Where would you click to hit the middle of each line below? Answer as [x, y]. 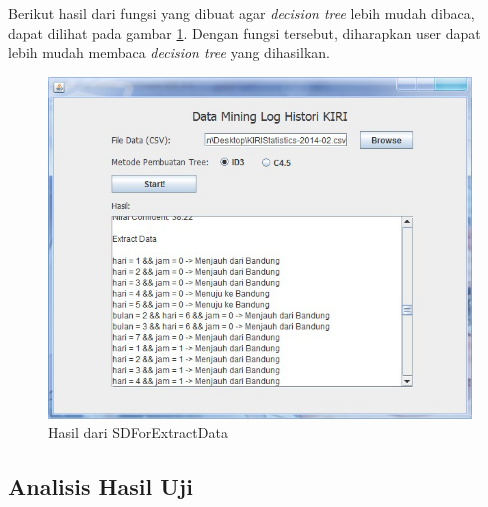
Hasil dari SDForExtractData [138, 432]
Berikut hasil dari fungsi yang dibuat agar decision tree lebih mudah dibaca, [241, 13]
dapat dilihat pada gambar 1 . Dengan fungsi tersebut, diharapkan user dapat [244, 32]
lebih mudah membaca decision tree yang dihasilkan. [169, 52]
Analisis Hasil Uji [100, 486]
